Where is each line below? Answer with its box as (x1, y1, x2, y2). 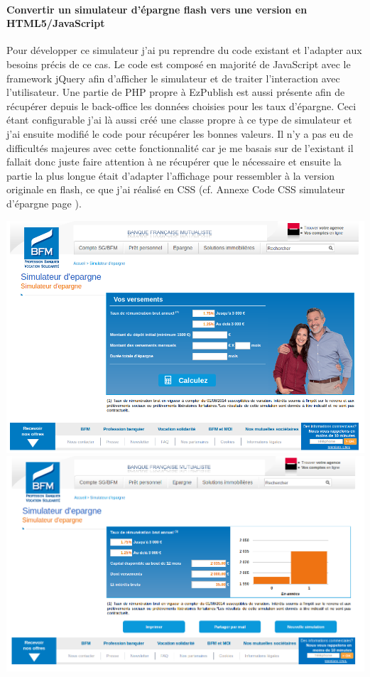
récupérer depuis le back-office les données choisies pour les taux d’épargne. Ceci (6, 98, 357, 113)
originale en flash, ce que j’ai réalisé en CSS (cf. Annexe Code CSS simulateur (6, 182, 345, 197)
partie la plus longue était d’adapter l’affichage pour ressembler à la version (6, 168, 335, 183)
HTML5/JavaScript (6, 16, 105, 31)
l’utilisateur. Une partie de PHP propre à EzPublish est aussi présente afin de (6, 85, 345, 99)
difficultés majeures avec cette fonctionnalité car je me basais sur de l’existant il (6, 140, 354, 155)
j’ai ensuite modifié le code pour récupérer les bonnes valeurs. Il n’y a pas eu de (6, 126, 353, 141)
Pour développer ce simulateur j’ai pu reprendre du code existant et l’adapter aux (6, 43, 362, 58)
